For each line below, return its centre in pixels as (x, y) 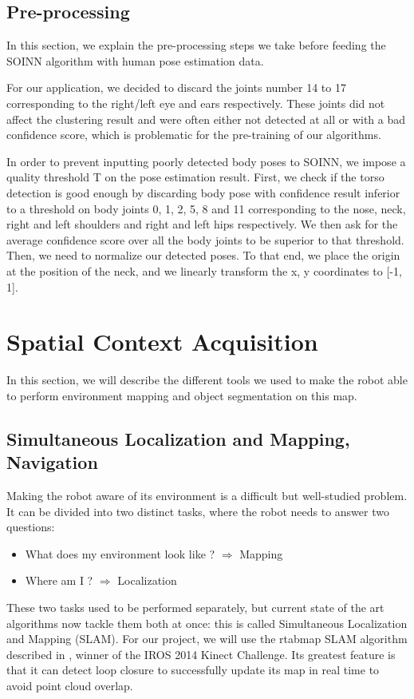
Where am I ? (59, 580)
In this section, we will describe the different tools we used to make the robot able (207, 380)
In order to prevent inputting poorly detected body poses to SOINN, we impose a (206, 161)
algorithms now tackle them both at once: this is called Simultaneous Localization (207, 623)
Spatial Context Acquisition (162, 342)
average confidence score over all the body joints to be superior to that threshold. (205, 239)
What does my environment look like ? (120, 553)
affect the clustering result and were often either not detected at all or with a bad (206, 119)
